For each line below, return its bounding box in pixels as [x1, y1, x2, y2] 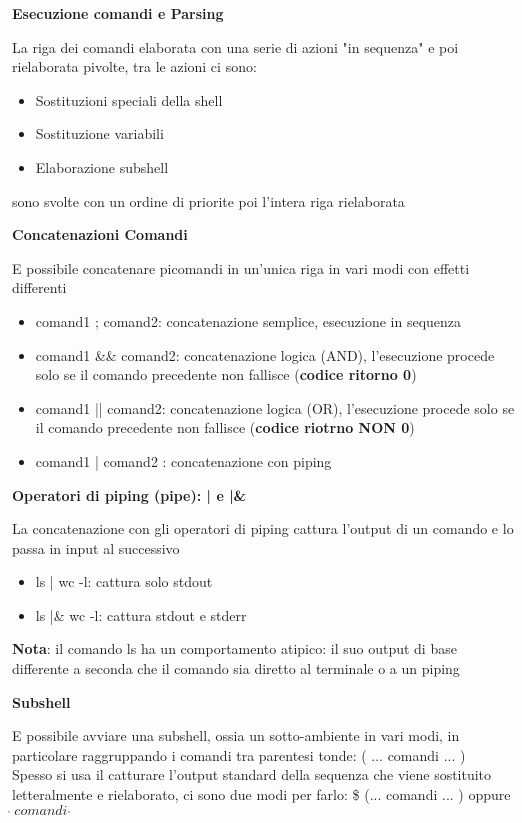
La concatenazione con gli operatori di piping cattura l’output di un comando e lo [12, 518, 514, 539]
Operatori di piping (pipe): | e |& [12, 484, 247, 505]
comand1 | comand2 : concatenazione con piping [35, 450, 332, 471]
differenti [12, 277, 67, 298]
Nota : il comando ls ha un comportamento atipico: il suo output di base [12, 638, 457, 659]
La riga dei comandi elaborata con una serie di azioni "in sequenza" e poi [12, 36, 459, 57]
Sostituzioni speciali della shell [35, 89, 223, 110]
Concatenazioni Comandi [12, 224, 188, 245]
